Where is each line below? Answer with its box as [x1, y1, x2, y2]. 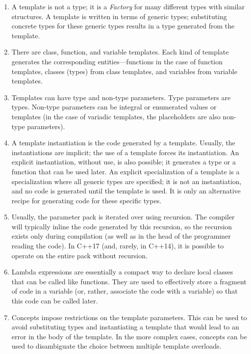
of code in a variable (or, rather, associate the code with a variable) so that [11, 286, 238, 296]
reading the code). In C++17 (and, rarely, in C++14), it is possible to [11, 241, 224, 251]
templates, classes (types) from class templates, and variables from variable [11, 66, 237, 76]
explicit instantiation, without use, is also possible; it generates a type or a [11, 157, 236, 167]
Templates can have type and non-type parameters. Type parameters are [11, 92, 231, 102]
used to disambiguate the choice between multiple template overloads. [11, 341, 222, 351]
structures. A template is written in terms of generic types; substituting [11, 11, 227, 21]
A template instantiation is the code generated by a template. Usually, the [11, 137, 235, 148]
